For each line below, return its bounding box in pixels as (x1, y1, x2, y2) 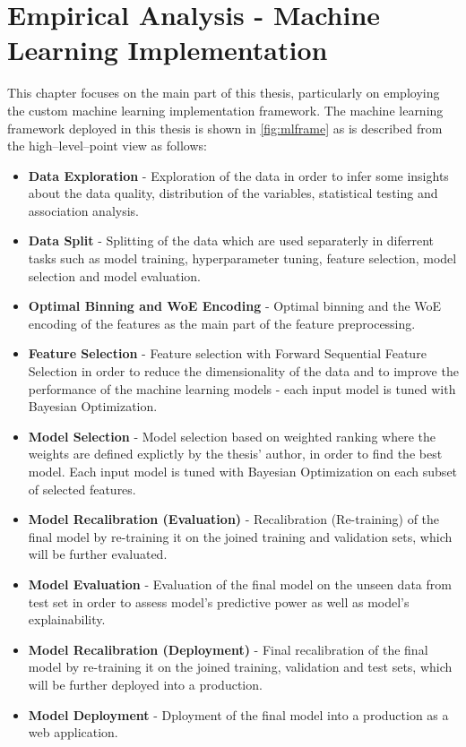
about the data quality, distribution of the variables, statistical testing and (28, 184, 438, 202)
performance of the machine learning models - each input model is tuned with (28, 379, 456, 398)
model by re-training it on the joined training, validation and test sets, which (28, 657, 453, 676)
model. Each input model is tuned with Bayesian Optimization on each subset (28, 462, 458, 480)
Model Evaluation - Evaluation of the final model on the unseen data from (28, 574, 452, 593)
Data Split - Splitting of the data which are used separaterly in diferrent (28, 231, 435, 250)
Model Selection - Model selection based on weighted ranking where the (28, 426, 436, 445)
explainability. (28, 610, 106, 629)
